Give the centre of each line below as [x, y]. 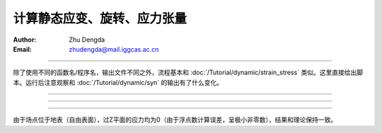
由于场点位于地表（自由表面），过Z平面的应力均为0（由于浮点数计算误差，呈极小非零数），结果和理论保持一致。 [175, 120]
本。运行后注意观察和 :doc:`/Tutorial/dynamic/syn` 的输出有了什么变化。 [118, 82]
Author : [25, 40]
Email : [22, 49]
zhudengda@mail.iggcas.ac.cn [114, 49]
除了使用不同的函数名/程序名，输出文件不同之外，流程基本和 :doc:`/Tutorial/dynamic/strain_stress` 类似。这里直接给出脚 [188, 73]
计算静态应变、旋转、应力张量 [100, 18]
